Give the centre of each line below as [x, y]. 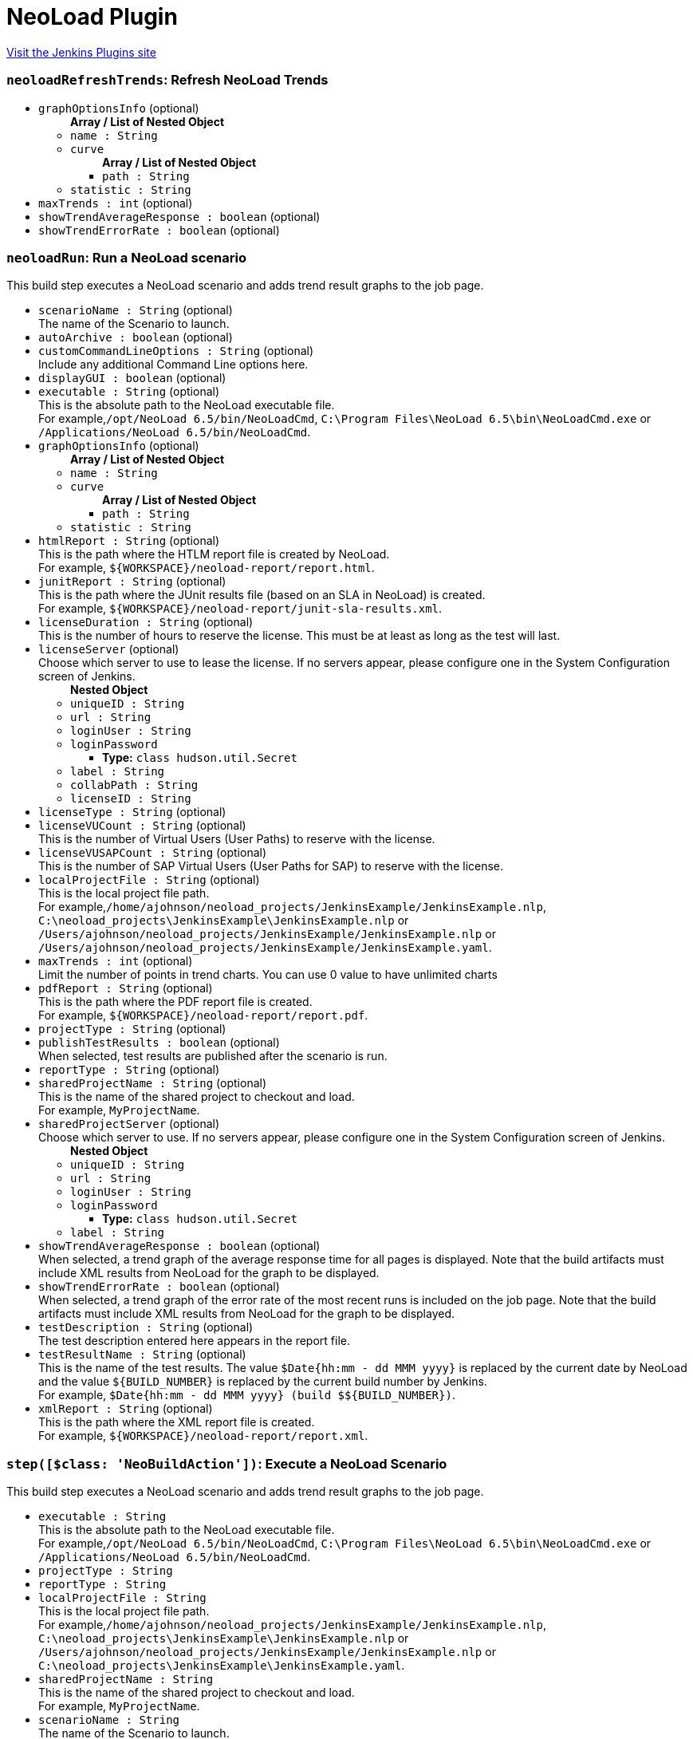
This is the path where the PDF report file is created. [175, 1002]
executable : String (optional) [129, 392]
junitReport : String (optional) [132, 582]
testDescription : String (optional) [146, 1327]
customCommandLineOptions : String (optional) [176, 351]
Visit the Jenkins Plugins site [81, 52]
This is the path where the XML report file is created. [177, 1422]
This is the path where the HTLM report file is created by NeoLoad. [214, 554]
